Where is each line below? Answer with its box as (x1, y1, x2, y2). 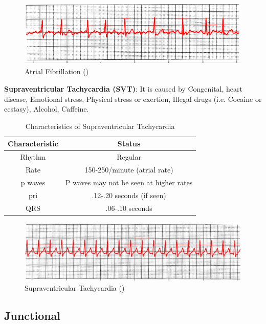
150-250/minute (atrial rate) (84, 164, 173, 175)
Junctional (4, 307, 61, 323)
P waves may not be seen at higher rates (65, 177, 193, 187)
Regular (117, 152, 141, 162)
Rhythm (20, 152, 46, 162)
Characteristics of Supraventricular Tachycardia (25, 120, 175, 131)
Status (117, 138, 141, 149)
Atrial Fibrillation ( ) (25, 66, 89, 77)
